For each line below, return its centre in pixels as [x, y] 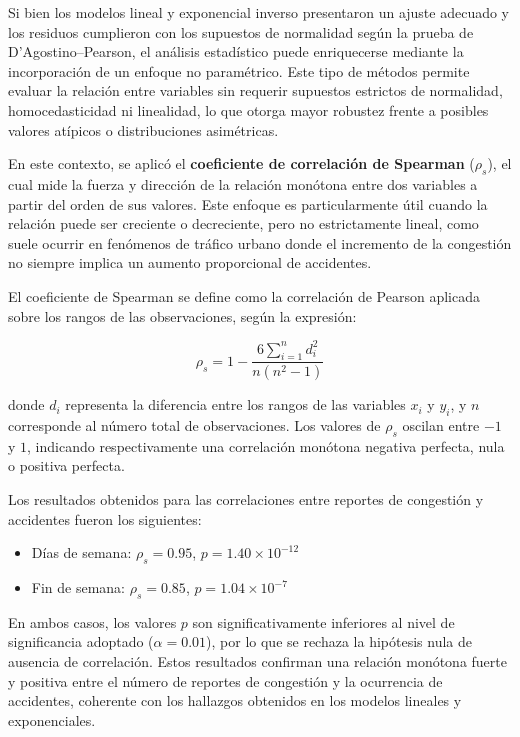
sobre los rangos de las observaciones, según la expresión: [182, 315]
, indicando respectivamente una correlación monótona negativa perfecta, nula [266, 445]
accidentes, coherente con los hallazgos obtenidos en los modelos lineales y [235, 700]
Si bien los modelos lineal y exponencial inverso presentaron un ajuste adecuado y [259, 12]
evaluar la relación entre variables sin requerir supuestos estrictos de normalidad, [255, 90]
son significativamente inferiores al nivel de [323, 621]
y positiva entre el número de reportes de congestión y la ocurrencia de [225, 680]
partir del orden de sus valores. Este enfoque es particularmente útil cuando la [248, 203]
